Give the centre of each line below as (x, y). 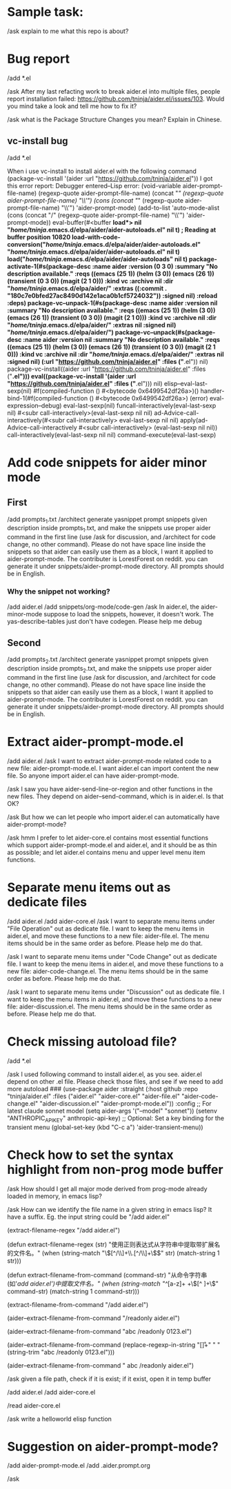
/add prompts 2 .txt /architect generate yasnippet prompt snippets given (108, 660)
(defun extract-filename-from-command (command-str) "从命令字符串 (107, 1275)
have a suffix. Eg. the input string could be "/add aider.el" (89, 1217)
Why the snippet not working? (59, 591)
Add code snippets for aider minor (107, 462)
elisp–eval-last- (186, 383)
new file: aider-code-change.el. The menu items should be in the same (108, 971)
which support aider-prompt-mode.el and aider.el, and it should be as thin (112, 844)
